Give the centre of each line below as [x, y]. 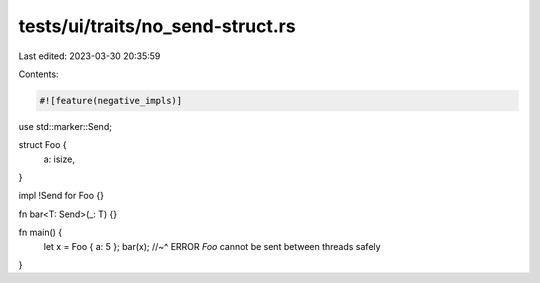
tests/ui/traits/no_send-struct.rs [157, 26]
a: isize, [59, 159]
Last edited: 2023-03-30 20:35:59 [89, 56]
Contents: [38, 74]
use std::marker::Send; [65, 126]
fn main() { [40, 232]
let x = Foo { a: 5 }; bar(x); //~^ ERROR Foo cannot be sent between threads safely [212, 246]
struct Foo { [42, 145]
